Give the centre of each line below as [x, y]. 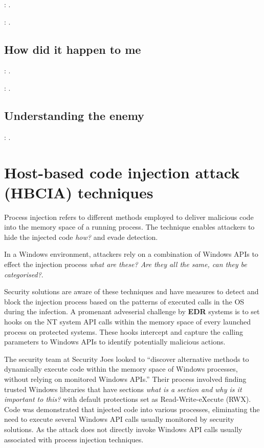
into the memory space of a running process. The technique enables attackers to [129, 227]
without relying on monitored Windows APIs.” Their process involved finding [125, 379]
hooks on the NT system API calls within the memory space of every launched [128, 322]
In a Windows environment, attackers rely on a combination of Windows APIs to [131, 254]
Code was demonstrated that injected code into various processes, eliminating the [132, 409]
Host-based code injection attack [122, 172]
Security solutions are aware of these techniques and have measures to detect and [131, 291]
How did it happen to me [73, 49]
